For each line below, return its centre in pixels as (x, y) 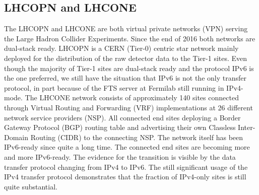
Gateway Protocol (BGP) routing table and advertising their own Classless (120, 127)
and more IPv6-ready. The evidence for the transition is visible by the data (120, 156)
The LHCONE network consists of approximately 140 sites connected (132, 97)
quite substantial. (31, 186)
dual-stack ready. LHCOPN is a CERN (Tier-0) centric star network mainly (121, 48)
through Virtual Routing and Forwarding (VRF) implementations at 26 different (128, 107)
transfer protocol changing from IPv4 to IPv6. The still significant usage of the (126, 167)
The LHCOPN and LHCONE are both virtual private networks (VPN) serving (126, 28)
